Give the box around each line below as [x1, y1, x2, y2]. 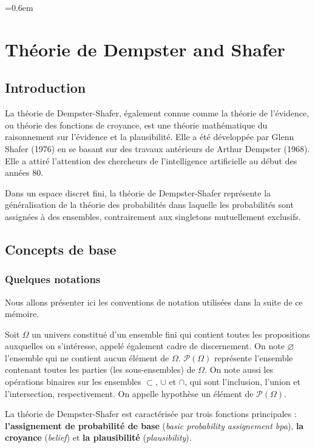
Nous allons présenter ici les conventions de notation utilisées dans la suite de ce [5, 295, 303, 308]
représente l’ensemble [214, 351, 293, 364]
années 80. [5, 166, 44, 179]
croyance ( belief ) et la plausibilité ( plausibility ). [5, 431, 192, 444]
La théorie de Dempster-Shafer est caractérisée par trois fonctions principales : [5, 407, 297, 420]
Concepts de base [5, 239, 117, 258]
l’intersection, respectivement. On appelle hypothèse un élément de [5, 387, 254, 400]
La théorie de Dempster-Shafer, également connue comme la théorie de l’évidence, [5, 107, 310, 119]
